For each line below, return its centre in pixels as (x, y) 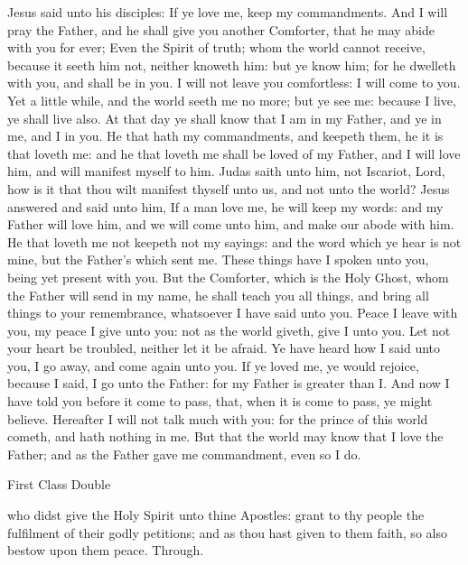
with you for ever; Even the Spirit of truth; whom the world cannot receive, (216, 47)
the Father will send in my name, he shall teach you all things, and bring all (218, 295)
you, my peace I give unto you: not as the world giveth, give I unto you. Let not (229, 330)
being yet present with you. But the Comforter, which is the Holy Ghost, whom (228, 277)
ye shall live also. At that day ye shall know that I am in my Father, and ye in (225, 118)
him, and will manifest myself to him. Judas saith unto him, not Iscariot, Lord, (226, 171)
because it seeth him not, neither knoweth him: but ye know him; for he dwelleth (232, 65)
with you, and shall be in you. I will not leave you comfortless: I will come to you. (234, 83)
